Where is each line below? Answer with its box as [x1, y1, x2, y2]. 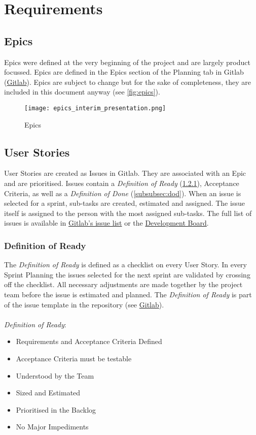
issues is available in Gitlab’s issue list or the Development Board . [4, 218, 209, 228]
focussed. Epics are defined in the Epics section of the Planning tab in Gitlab [4, 67, 244, 77]
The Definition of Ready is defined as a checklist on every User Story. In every [4, 259, 247, 270]
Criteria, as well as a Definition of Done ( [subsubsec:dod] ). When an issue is [4, 188, 241, 198]
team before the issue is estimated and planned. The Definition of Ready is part [4, 289, 252, 299]
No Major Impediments [16, 421, 89, 432]
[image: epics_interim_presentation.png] [24, 104, 166, 112]
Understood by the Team [16, 370, 94, 381]
